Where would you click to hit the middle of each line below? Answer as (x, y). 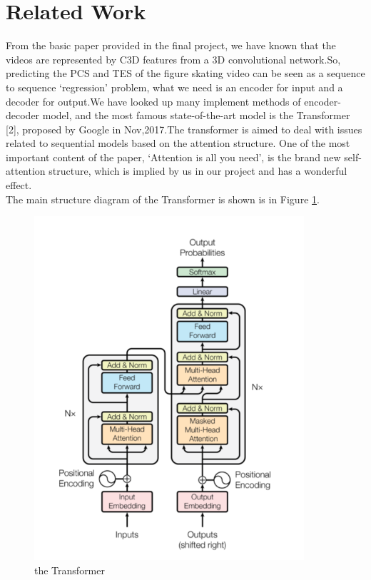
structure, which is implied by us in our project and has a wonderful (198, 171)
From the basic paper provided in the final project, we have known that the (171, 45)
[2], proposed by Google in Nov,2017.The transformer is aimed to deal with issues (184, 129)
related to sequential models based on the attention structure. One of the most (178, 143)
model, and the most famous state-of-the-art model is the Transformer (196, 115)
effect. (19, 185)
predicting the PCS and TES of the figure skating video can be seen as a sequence (185, 73)
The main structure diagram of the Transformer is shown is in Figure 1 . (163, 199)
